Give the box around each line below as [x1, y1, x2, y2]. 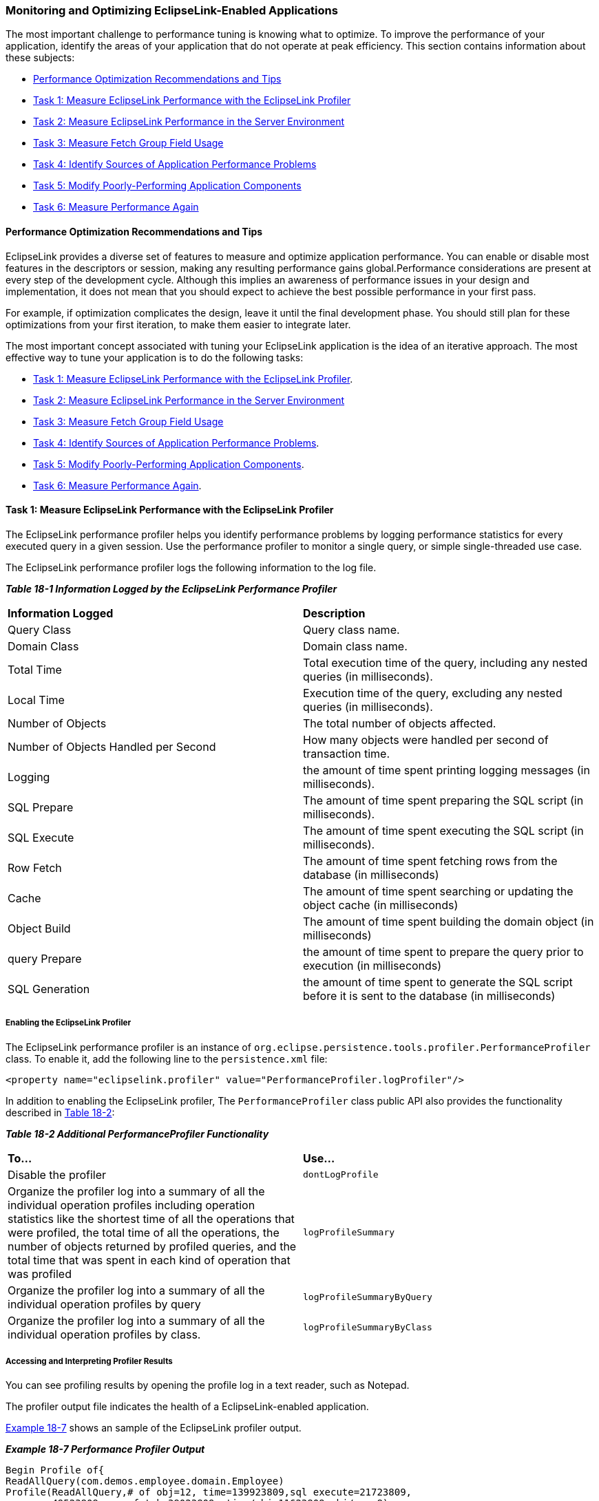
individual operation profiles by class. [8, 1327, 201, 1341]
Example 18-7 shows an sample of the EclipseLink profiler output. [6, 1422, 302, 1434]
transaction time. [303, 746, 390, 760]
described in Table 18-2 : [6, 1106, 115, 1118]
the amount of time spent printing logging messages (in [303, 763, 590, 777]
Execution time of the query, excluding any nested [303, 685, 563, 700]
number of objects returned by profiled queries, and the [8, 1239, 297, 1253]
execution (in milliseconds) [303, 958, 442, 972]
